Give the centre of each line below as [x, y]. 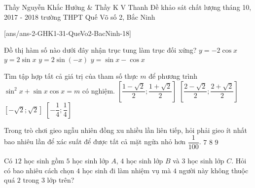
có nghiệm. [98, 90]
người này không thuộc [214, 170]
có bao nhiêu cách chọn [39, 170]
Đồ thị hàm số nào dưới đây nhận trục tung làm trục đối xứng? [100, 49]
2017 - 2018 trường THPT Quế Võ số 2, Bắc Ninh [80, 16]
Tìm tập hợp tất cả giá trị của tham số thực [71, 76]
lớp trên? [61, 180]
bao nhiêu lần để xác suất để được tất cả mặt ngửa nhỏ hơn [95, 141]
